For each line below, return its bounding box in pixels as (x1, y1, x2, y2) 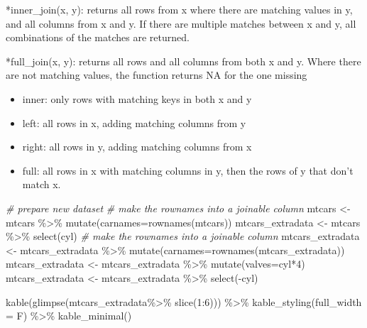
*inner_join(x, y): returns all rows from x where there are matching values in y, (6, 2, 353, 16)
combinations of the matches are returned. (6, 30, 190, 45)
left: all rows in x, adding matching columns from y (22, 115, 246, 130)
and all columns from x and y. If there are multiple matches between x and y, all (6, 16, 356, 31)
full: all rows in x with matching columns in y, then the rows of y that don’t (22, 163, 354, 177)
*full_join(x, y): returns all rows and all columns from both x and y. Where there (6, 53, 361, 68)
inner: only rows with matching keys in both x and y (22, 91, 252, 106)
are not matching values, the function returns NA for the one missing (6, 67, 307, 82)
